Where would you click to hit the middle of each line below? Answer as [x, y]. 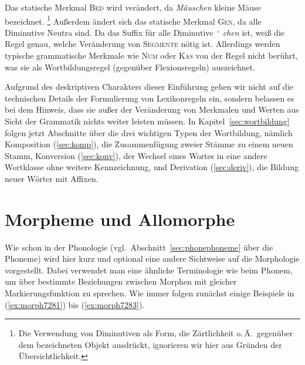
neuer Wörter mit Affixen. [52, 178]
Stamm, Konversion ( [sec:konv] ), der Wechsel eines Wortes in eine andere [136, 155]
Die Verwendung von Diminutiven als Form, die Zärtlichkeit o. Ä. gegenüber [156, 333]
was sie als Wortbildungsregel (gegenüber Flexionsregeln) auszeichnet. [130, 67]
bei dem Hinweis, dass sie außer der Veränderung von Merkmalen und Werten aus [152, 109]
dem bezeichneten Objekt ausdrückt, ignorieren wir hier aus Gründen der [150, 344]
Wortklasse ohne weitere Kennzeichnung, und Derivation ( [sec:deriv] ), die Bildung [152, 167]
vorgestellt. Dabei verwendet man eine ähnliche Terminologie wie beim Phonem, [149, 270]
